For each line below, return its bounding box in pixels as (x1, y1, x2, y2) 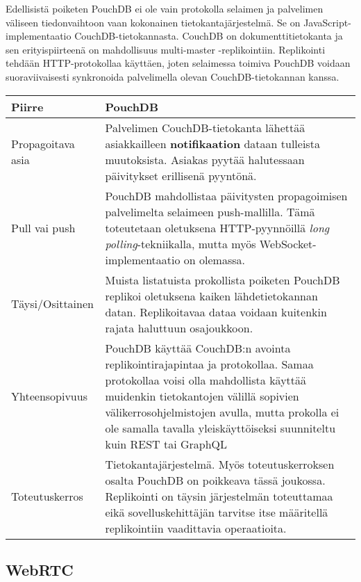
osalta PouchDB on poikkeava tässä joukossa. (105, 471, 326, 488)
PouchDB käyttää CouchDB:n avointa (105, 339, 291, 356)
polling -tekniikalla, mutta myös (105, 235, 256, 252)
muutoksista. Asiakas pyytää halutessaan (105, 151, 305, 168)
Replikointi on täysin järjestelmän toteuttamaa (105, 487, 333, 504)
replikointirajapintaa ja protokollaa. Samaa (105, 355, 314, 372)
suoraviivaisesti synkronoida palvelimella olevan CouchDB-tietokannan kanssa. (6, 69, 339, 83)
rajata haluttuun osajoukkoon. (105, 319, 253, 336)
